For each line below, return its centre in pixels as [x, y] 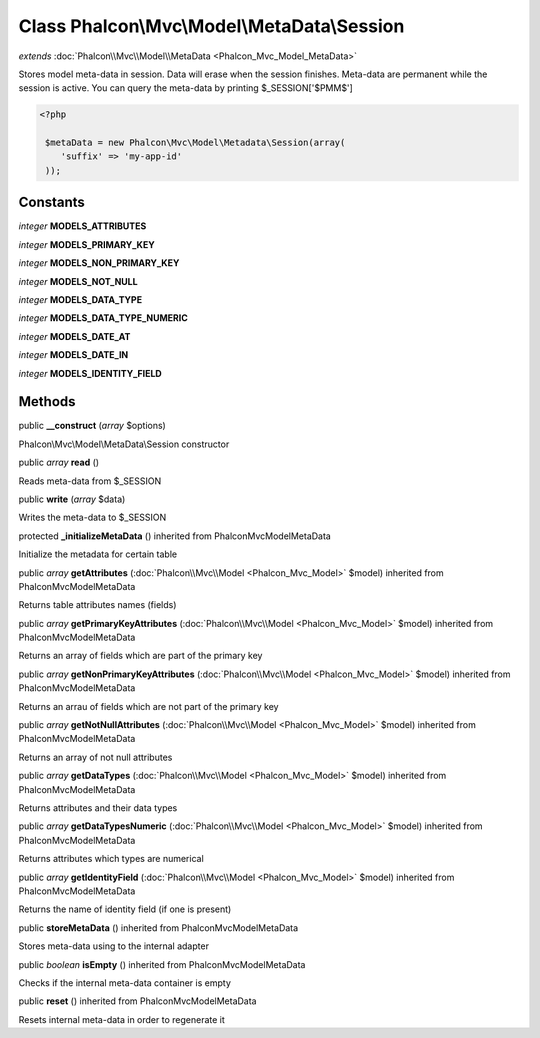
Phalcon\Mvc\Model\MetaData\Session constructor [124, 444]
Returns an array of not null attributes [95, 757]
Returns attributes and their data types [98, 808]
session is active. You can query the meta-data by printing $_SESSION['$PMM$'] [186, 88]
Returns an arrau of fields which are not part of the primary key [148, 706]
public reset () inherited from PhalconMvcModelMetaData [137, 1001]
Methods [47, 401]
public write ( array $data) [72, 499]
